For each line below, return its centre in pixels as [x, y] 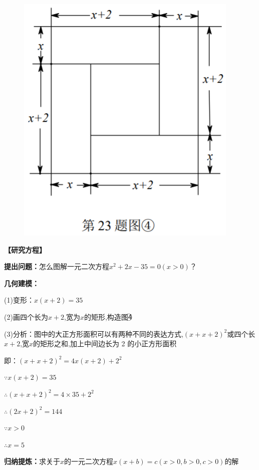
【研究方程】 [25, 249]
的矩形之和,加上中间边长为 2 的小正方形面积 [105, 343]
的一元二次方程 [89, 461]
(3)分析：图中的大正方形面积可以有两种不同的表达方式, [94, 333]
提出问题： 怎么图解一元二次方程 [57, 266]
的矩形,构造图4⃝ [108, 316]
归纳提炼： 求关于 [32, 461]
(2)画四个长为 [26, 316]
